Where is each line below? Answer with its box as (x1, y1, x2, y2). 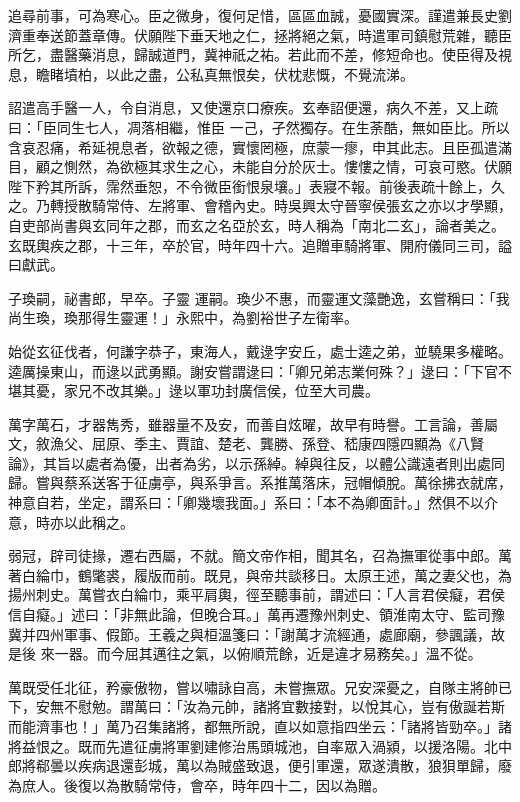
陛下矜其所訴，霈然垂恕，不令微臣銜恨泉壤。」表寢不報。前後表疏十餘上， (8, 175, 491, 196)
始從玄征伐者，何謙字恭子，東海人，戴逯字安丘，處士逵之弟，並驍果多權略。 (8, 340, 512, 361)
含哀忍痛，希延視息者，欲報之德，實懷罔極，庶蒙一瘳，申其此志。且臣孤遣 (8, 136, 498, 157)
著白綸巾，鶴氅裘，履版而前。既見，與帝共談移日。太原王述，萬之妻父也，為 (8, 564, 512, 585)
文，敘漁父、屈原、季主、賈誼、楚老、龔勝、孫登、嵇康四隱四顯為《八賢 (8, 433, 484, 454)
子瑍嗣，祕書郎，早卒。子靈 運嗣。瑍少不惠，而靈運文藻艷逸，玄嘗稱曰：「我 (8, 287, 510, 308)
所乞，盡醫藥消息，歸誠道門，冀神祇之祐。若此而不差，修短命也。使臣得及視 (8, 44, 512, 65)
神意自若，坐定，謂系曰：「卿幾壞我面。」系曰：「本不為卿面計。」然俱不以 (8, 492, 484, 513)
